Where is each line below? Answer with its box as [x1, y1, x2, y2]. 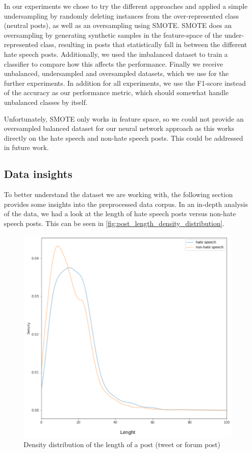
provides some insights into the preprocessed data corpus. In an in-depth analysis [4, 199, 248, 209]
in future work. [4, 142, 49, 152]
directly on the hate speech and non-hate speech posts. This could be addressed [4, 132, 243, 143]
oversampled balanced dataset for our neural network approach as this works [4, 123, 234, 133]
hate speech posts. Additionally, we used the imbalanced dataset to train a [4, 49, 228, 59]
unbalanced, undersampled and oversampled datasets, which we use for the [4, 68, 229, 78]
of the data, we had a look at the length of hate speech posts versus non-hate [4, 208, 236, 219]
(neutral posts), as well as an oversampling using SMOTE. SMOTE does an [4, 20, 232, 30]
